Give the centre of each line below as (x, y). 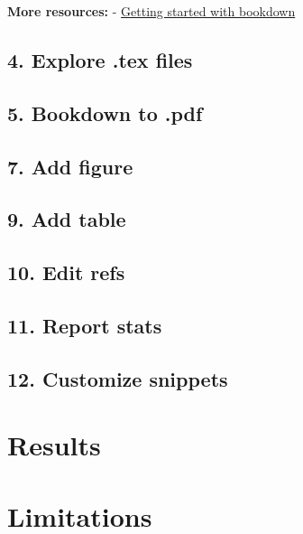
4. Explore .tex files (100, 59)
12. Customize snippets (118, 378)
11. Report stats (85, 325)
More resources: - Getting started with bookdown (151, 11)
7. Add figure (70, 166)
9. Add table (67, 219)
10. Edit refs (66, 272)
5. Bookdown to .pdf (105, 112)
